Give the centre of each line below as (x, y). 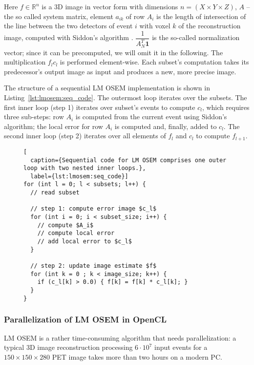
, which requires (226, 107)
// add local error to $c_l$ (85, 242)
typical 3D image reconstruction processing (68, 347)
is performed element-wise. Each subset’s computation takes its (154, 62)
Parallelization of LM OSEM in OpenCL (85, 319)
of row (135, 16)
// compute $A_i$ (65, 225)
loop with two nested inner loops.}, (85, 168)
